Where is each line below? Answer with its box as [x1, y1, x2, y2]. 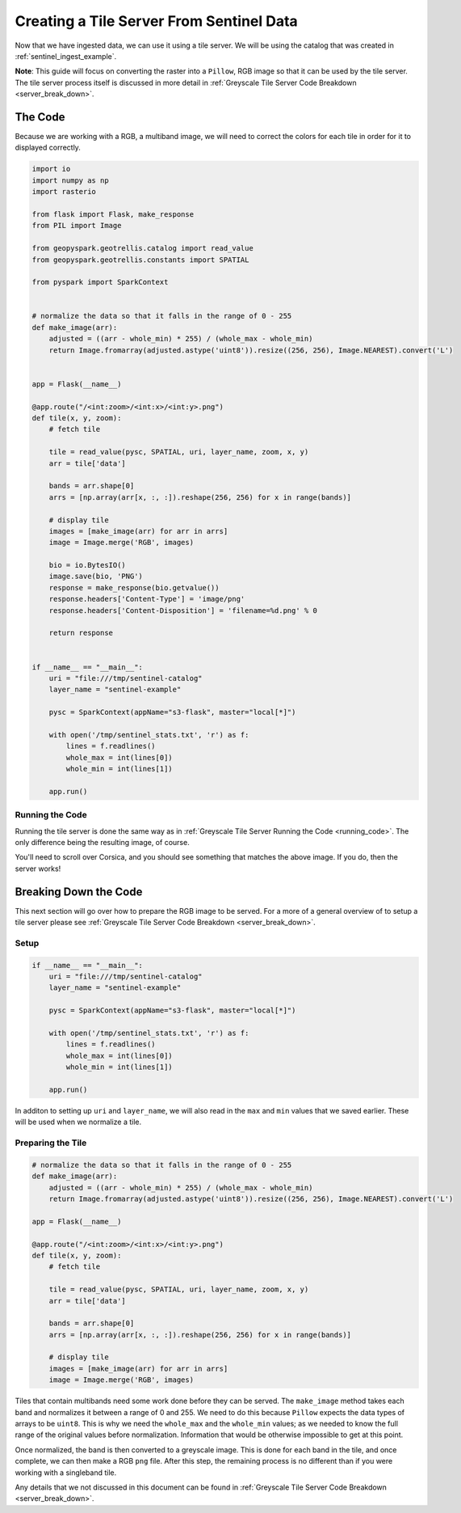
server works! [15, 864, 61, 873]
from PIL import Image [31, 221, 122, 230]
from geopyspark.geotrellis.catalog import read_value [31, 243, 254, 253]
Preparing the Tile [15, 1137, 87, 1148]
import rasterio [31, 187, 97, 197]
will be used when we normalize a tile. [15, 1117, 142, 1127]
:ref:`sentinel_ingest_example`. [15, 51, 117, 61]
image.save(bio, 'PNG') [48, 572, 143, 581]
